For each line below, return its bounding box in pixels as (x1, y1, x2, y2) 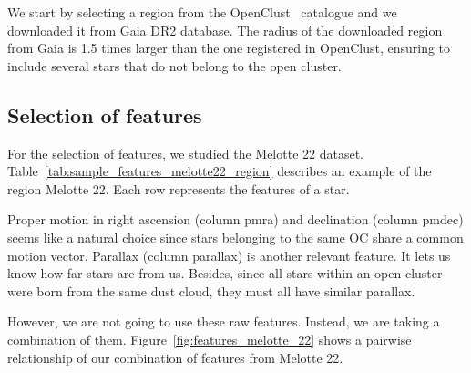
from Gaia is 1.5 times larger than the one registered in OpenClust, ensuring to (7, 38, 451, 57)
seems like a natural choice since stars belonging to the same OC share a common (7, 227, 464, 246)
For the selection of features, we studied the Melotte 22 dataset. (7, 143, 363, 162)
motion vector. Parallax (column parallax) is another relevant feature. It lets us (7, 245, 451, 264)
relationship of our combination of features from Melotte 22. (7, 347, 343, 367)
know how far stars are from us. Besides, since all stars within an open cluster (7, 264, 443, 283)
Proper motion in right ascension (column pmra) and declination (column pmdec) (7, 210, 464, 229)
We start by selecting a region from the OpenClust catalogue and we (7, 3, 397, 21)
